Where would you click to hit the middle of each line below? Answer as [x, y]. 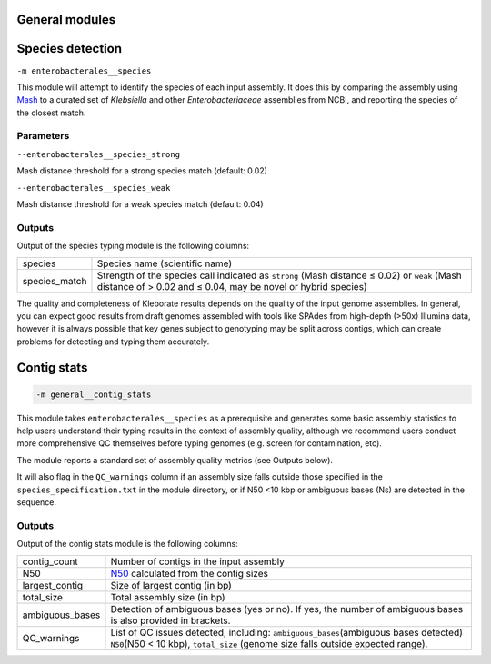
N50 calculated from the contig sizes [189, 573]
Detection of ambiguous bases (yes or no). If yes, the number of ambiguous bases [287, 609]
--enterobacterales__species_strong [99, 154]
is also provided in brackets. [170, 620]
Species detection [70, 49]
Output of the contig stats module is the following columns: [127, 544]
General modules [66, 20]
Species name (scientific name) [165, 263]
